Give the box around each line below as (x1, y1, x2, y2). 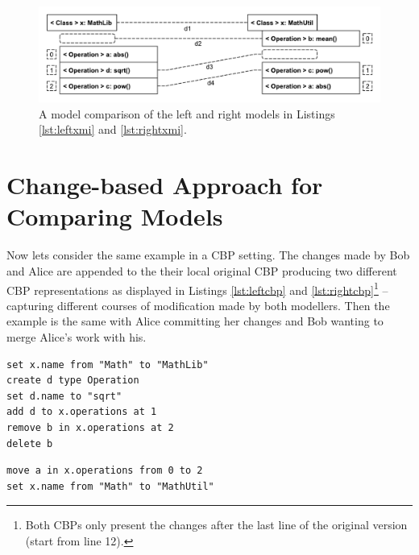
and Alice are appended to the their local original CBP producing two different (6, 262, 397, 279)
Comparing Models (6, 200, 223, 233)
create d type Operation (6, 375, 139, 387)
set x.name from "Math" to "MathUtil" (6, 480, 214, 492)
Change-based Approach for (6, 168, 323, 201)
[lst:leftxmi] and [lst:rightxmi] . (39, 121, 187, 138)
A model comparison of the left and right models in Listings (39, 105, 335, 122)
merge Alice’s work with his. (6, 328, 147, 345)
